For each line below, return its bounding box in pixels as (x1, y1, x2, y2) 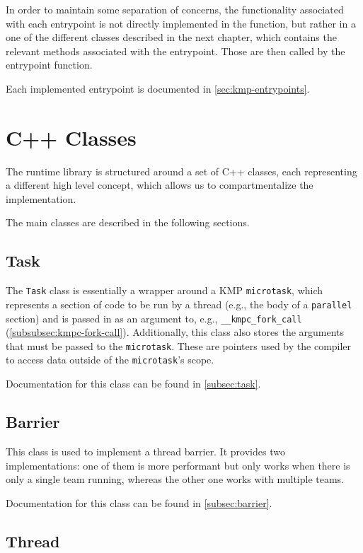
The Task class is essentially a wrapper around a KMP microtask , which (6, 283, 323, 298)
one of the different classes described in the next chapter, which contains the (6, 30, 337, 45)
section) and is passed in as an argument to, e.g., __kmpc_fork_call (6, 310, 302, 325)
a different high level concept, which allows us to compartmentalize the (6, 177, 313, 192)
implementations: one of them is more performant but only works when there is (6, 458, 350, 472)
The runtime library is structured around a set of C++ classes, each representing (6, 163, 357, 178)
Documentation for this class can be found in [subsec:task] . (6, 376, 261, 391)
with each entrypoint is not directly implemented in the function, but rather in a (6, 16, 356, 30)
